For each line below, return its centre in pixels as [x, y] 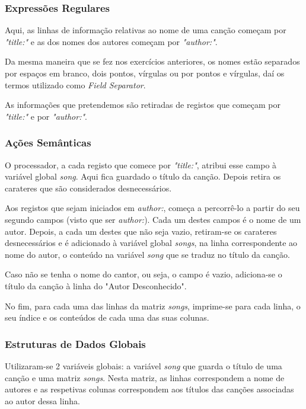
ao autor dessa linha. [42, 400]
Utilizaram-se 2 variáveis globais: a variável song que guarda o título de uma [144, 365]
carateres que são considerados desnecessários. [88, 188]
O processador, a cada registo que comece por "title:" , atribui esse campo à [141, 164]
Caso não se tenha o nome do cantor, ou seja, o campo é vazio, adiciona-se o [144, 274]
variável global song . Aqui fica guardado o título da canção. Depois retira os [143, 176]
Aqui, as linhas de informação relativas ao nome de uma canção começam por [146, 30]
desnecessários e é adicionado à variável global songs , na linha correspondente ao [151, 243]
